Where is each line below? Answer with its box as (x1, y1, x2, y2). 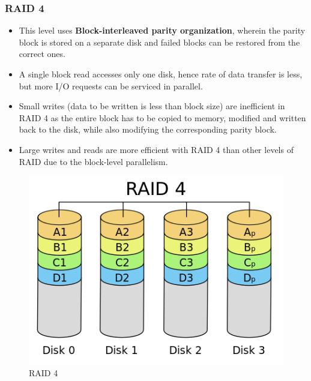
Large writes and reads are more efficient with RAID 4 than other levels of (19, 143, 294, 155)
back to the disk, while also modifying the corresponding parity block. (19, 123, 277, 136)
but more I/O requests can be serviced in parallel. (19, 79, 203, 92)
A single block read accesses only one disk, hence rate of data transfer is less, (19, 68, 303, 80)
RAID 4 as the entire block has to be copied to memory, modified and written (19, 111, 306, 124)
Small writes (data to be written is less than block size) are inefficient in (19, 100, 285, 112)
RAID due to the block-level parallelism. (19, 155, 168, 167)
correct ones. (19, 47, 65, 60)
